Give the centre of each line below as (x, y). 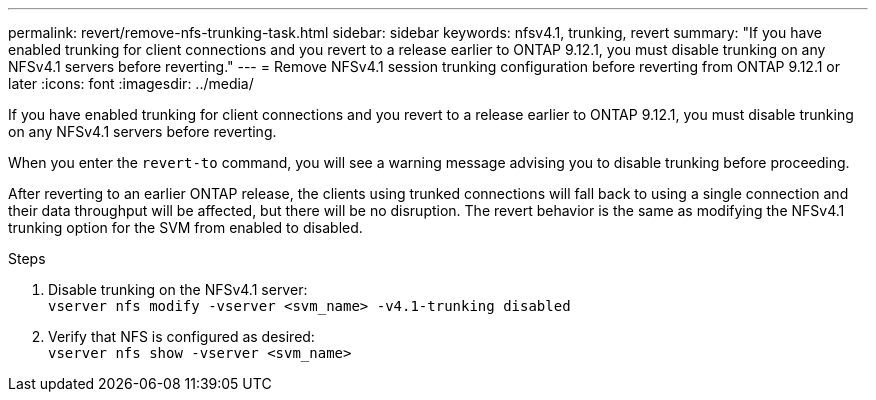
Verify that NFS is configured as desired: (181, 336)
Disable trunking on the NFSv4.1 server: (178, 289)
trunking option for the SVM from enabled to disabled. (185, 227)
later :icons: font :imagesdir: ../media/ (131, 83)
